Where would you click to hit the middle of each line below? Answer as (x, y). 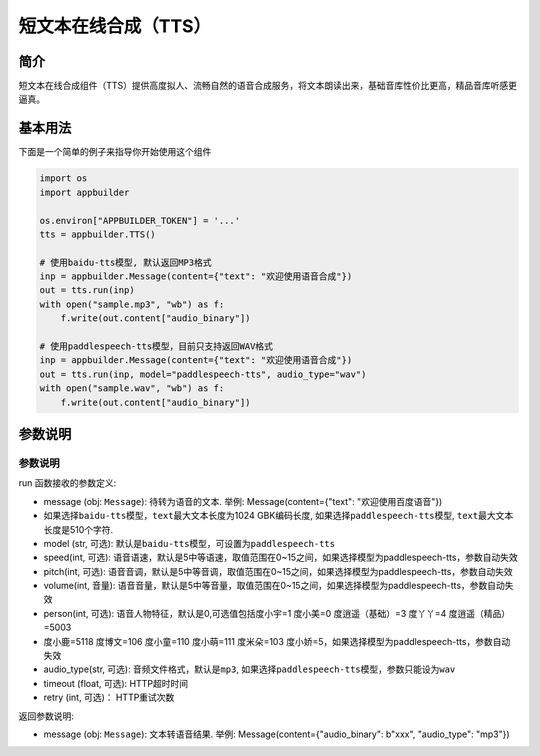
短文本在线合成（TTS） (115, 26)
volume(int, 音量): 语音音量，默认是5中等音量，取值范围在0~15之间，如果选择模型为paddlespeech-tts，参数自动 (274, 586)
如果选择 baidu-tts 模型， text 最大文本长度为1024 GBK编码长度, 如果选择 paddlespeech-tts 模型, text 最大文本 (278, 516)
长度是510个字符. (78, 529)
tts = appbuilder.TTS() (98, 234)
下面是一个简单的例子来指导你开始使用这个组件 (115, 152)
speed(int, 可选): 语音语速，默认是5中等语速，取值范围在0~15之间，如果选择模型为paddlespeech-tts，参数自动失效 (281, 557)
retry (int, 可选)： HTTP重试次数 (109, 697)
